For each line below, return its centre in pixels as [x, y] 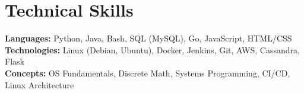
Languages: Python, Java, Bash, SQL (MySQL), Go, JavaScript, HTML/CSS [148, 38]
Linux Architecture [39, 84]
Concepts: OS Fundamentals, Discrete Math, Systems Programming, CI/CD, [148, 73]
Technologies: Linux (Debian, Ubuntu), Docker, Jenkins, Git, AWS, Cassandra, [152, 49]
